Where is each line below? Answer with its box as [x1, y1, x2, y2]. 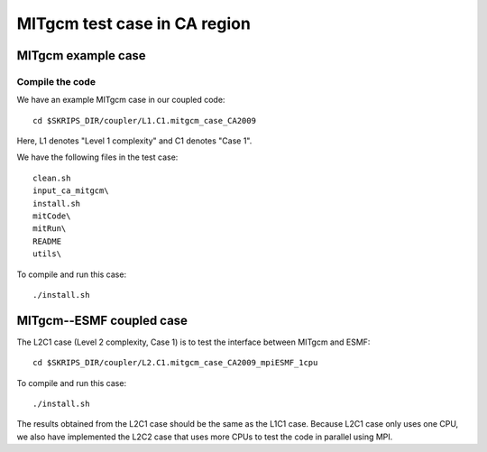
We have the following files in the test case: [16, 152, 179, 162]
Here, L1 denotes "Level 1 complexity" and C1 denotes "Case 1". [16, 135, 253, 146]
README [32, 235, 62, 246]
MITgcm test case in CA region [16, 14, 252, 33]
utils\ [32, 249, 62, 259]
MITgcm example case [16, 48, 146, 63]
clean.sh [32, 172, 71, 183]
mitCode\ [32, 211, 71, 221]
